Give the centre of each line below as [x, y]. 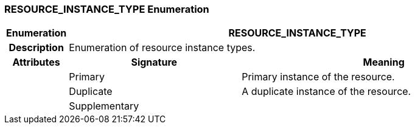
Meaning [384, 62]
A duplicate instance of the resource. [326, 92]
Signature [154, 62]
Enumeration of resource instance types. [162, 48]
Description [36, 48]
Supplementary [104, 106]
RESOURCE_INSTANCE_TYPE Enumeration [107, 9]
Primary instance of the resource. [318, 77]
